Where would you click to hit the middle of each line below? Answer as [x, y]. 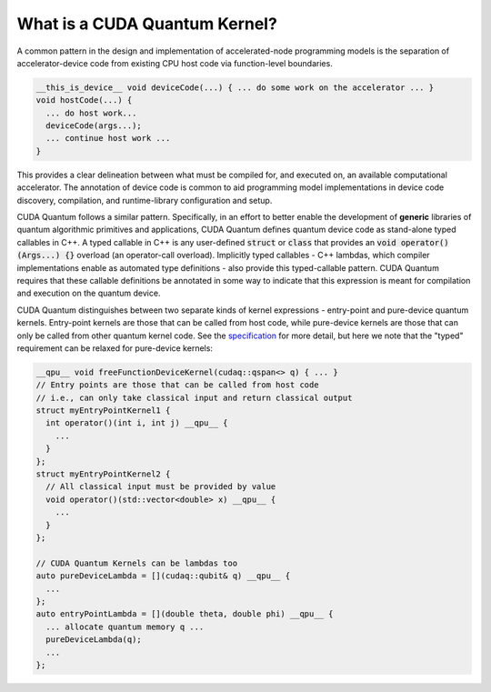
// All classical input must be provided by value [161, 487]
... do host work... [91, 113]
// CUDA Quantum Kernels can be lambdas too [137, 563]
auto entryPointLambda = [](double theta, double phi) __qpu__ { [185, 614]
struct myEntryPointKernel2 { [103, 474]
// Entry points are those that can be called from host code [177, 385]
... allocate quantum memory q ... [125, 627]
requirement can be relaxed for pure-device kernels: [115, 348]
